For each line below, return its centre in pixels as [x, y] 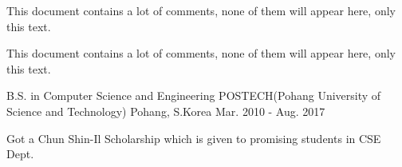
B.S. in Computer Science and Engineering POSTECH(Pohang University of [194, 95]
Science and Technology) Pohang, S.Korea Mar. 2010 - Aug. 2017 [166, 111]
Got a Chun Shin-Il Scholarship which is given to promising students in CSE [194, 138]
